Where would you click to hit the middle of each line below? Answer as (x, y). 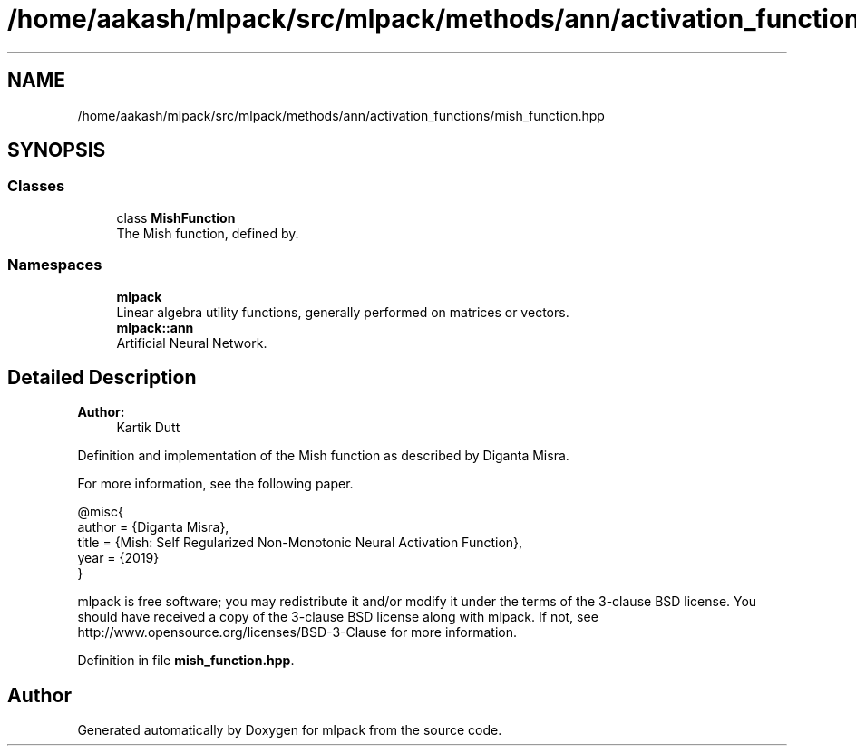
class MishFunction (176, 217)
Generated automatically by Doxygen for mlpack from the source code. (290, 730)
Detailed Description (102, 377)
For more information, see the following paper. (215, 484)
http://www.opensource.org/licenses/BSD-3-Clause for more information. (297, 632)
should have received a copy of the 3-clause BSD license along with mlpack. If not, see (338, 617)
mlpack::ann (155, 327)
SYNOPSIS (57, 150)
